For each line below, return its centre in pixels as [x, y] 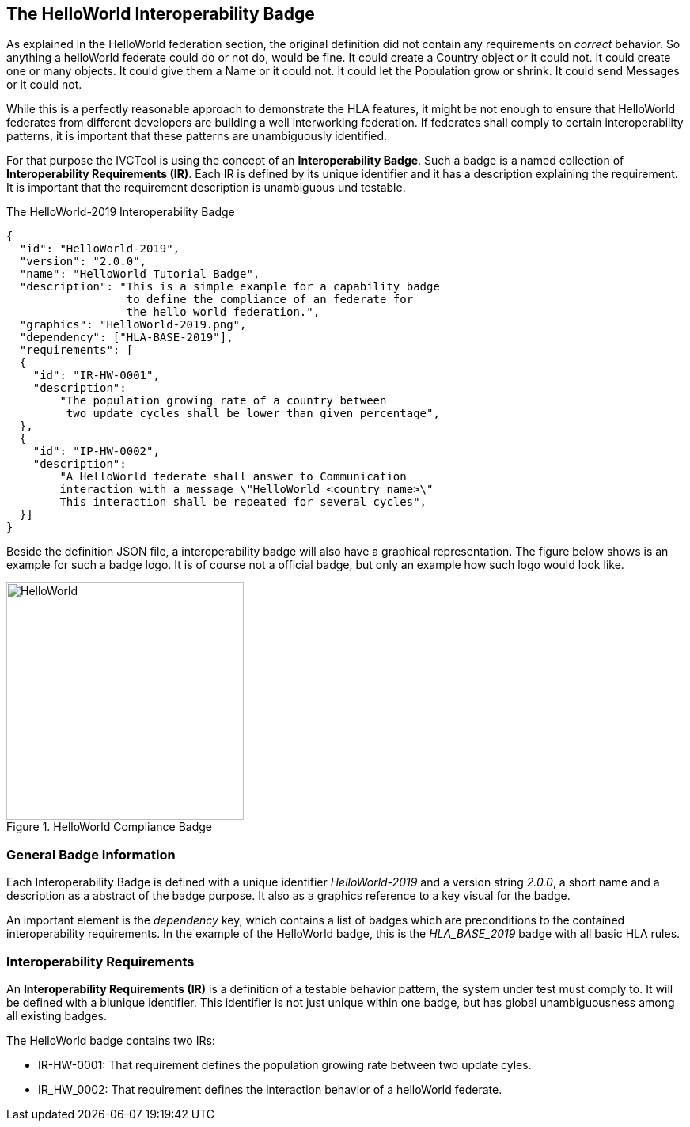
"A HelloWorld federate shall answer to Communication [233, 477]
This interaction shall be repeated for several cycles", [243, 502]
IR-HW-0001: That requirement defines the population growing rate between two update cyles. [285, 1064]
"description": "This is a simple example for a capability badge [229, 287]
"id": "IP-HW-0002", [96, 452]
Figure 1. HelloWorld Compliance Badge [110, 827]
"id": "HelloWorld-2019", [100, 249]
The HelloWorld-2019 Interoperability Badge [121, 212]
